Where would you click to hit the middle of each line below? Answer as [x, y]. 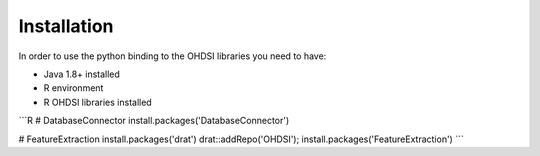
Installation [66, 26]
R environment [73, 88]
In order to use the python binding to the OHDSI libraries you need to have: [172, 56]
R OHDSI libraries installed [97, 102]
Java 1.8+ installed [81, 74]
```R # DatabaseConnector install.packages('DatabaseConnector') [154, 121]
